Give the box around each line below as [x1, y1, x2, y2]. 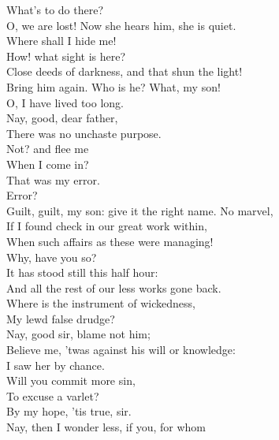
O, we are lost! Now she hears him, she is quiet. [6, 17, 236, 33]
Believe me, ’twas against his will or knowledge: [6, 341, 236, 358]
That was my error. [6, 171, 100, 188]
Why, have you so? [6, 248, 97, 265]
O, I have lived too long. [6, 94, 124, 110]
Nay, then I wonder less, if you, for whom [6, 419, 206, 435]
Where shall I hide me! [6, 32, 117, 49]
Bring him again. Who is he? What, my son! [6, 78, 221, 95]
